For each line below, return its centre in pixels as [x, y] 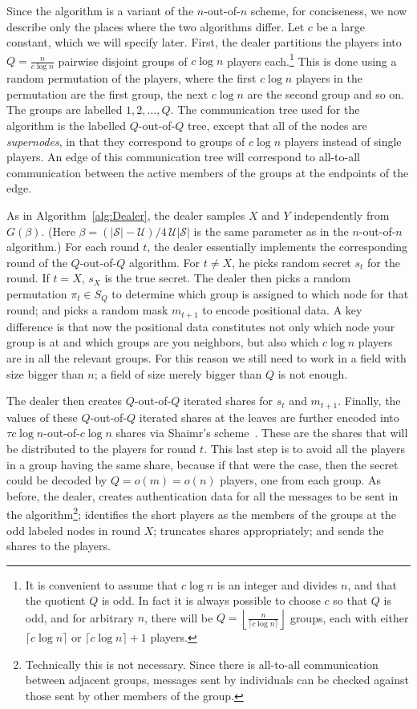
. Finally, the [369, 401]
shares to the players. [59, 546]
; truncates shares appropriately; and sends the [269, 530]
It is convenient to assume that [101, 584]
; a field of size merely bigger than [178, 373]
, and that [372, 584]
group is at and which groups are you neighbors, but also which [163, 342]
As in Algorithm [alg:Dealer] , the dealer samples [126, 215]
